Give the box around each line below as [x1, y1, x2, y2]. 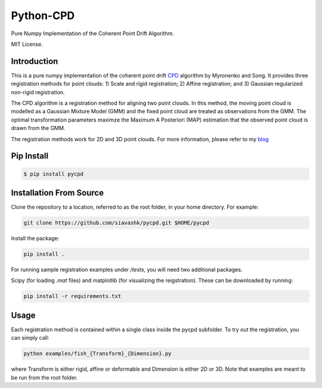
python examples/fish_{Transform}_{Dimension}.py [23, 350, 172, 357]
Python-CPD [11, 9, 75, 22]
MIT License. [11, 41, 43, 48]
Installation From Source [11, 188, 104, 198]
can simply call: [11, 334, 49, 342]
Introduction [11, 56, 58, 66]
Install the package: [11, 235, 60, 242]
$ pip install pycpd [23, 170, 83, 177]
